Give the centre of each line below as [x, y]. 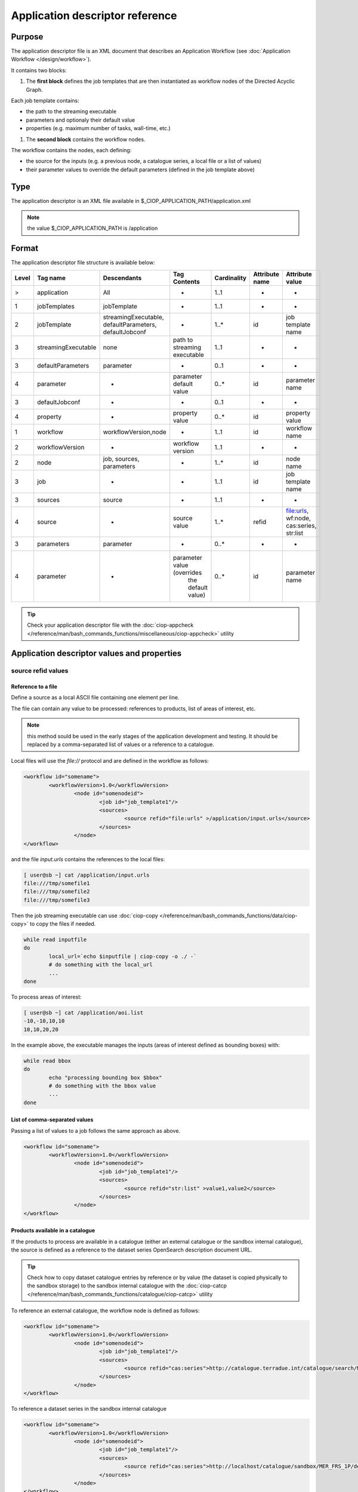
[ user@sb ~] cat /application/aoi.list [83, 1012]
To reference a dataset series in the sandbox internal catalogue [89, 1409]
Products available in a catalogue [53, 1231]
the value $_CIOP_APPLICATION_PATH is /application [92, 228]
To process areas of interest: [46, 997]
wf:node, [298, 518]
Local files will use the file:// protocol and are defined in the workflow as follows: [110, 761]
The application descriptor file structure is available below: [83, 263]
